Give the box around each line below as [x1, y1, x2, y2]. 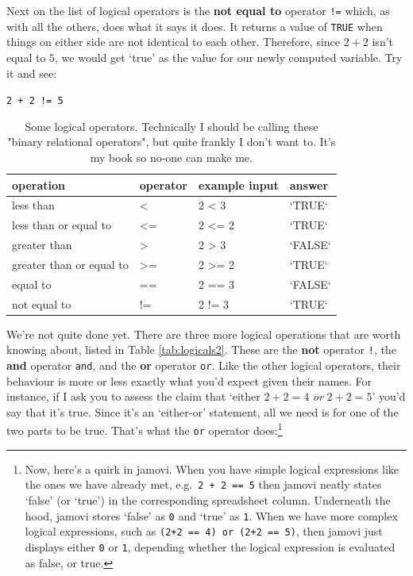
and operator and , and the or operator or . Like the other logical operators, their [6, 356, 401, 373]
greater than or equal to [12, 255, 129, 272]
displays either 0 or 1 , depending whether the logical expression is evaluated [25, 538, 396, 555]
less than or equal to [12, 217, 112, 233]
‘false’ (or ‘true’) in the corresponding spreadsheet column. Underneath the [25, 491, 391, 508]
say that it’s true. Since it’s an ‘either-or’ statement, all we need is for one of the [6, 403, 399, 420]
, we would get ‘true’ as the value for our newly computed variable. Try [55, 48, 403, 65]
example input [198, 176, 279, 193]
